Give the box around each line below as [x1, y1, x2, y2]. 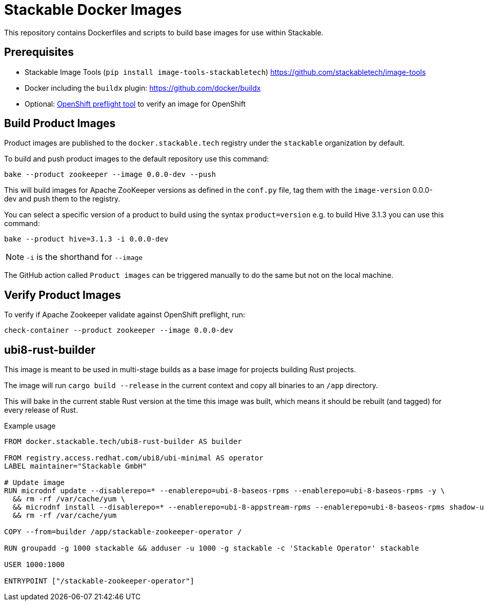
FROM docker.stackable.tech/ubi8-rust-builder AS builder [4, 437, 242, 446]
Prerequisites [4, 46, 74, 59]
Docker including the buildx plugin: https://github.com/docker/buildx [25, 83, 261, 92]
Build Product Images [4, 117, 116, 130]
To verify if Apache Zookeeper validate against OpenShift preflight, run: [4, 310, 246, 319]
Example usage [4, 421, 56, 431]
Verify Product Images [4, 288, 121, 301]
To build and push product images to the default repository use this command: [4, 154, 269, 164]
